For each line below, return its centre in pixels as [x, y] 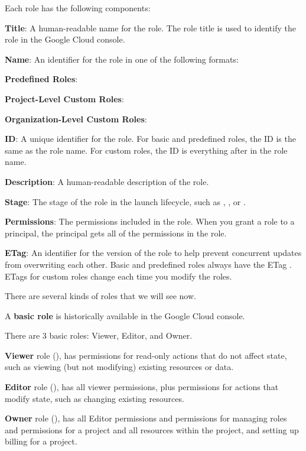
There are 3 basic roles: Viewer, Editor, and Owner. [99, 335]
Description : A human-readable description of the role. [107, 181]
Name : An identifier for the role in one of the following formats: [122, 59]
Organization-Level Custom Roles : [76, 119]
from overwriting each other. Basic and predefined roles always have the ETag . [148, 264]
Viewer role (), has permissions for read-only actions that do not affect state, [146, 355]
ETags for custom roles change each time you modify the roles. [118, 276]
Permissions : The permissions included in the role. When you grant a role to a [150, 221]
